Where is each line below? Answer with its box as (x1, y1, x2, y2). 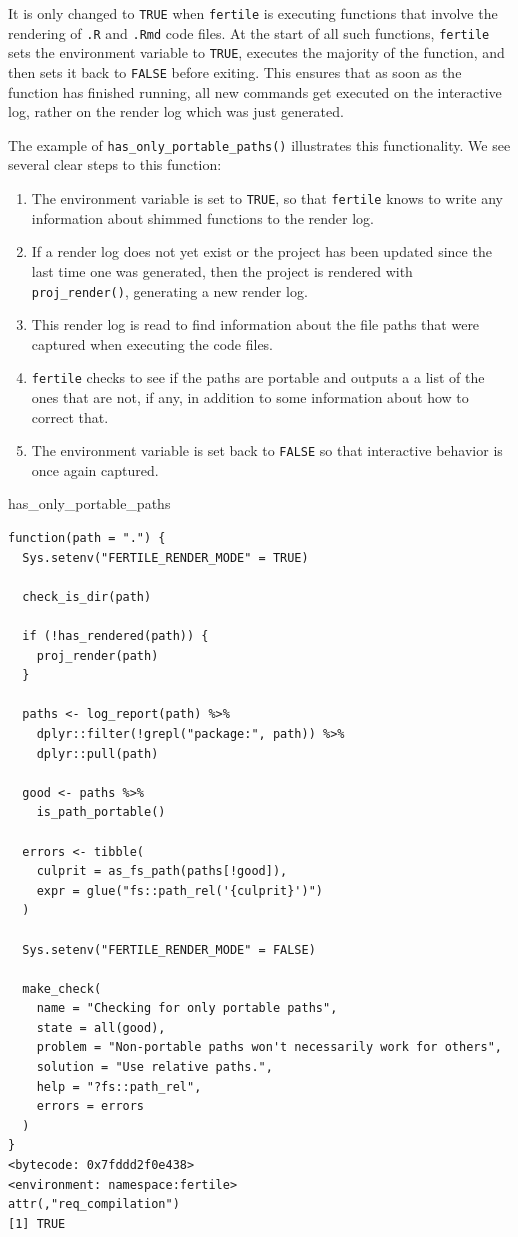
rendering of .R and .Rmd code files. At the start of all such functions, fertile (8, 22, 490, 43)
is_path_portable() (36, 805, 166, 820)
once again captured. (31, 459, 159, 480)
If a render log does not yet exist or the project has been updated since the (31, 241, 492, 262)
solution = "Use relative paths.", (36, 1060, 273, 1075)
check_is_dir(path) (22, 589, 152, 604)
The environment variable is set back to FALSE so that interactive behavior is (31, 440, 503, 461)
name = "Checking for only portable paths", (36, 1001, 338, 1016)
